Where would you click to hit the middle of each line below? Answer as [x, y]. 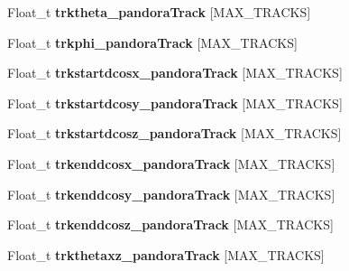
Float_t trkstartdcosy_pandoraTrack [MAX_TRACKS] [175, 103]
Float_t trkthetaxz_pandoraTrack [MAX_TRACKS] [166, 254]
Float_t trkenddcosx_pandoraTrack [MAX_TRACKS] [171, 163]
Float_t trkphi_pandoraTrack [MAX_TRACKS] [152, 42]
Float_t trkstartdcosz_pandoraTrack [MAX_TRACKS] [174, 133]
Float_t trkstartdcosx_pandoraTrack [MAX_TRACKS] [175, 73]
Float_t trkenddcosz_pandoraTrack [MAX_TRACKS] [170, 224]
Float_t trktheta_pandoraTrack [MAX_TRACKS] [159, 12]
